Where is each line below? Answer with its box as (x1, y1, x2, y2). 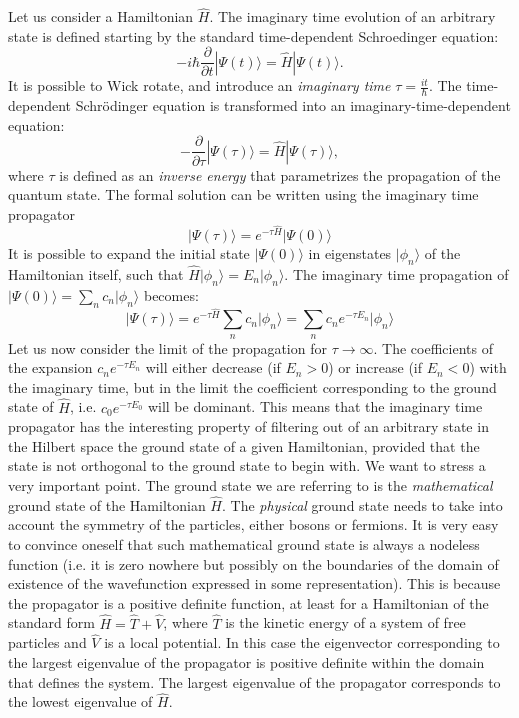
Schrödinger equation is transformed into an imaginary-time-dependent (75, 95, 511, 116)
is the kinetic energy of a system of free (225, 612, 466, 633)
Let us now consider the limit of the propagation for (8, 337, 327, 358)
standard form (8, 612, 95, 633)
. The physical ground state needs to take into (222, 494, 503, 515)
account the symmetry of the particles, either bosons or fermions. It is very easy (8, 514, 499, 535)
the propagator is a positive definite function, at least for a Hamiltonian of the (8, 592, 489, 613)
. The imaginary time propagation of (284, 263, 509, 284)
